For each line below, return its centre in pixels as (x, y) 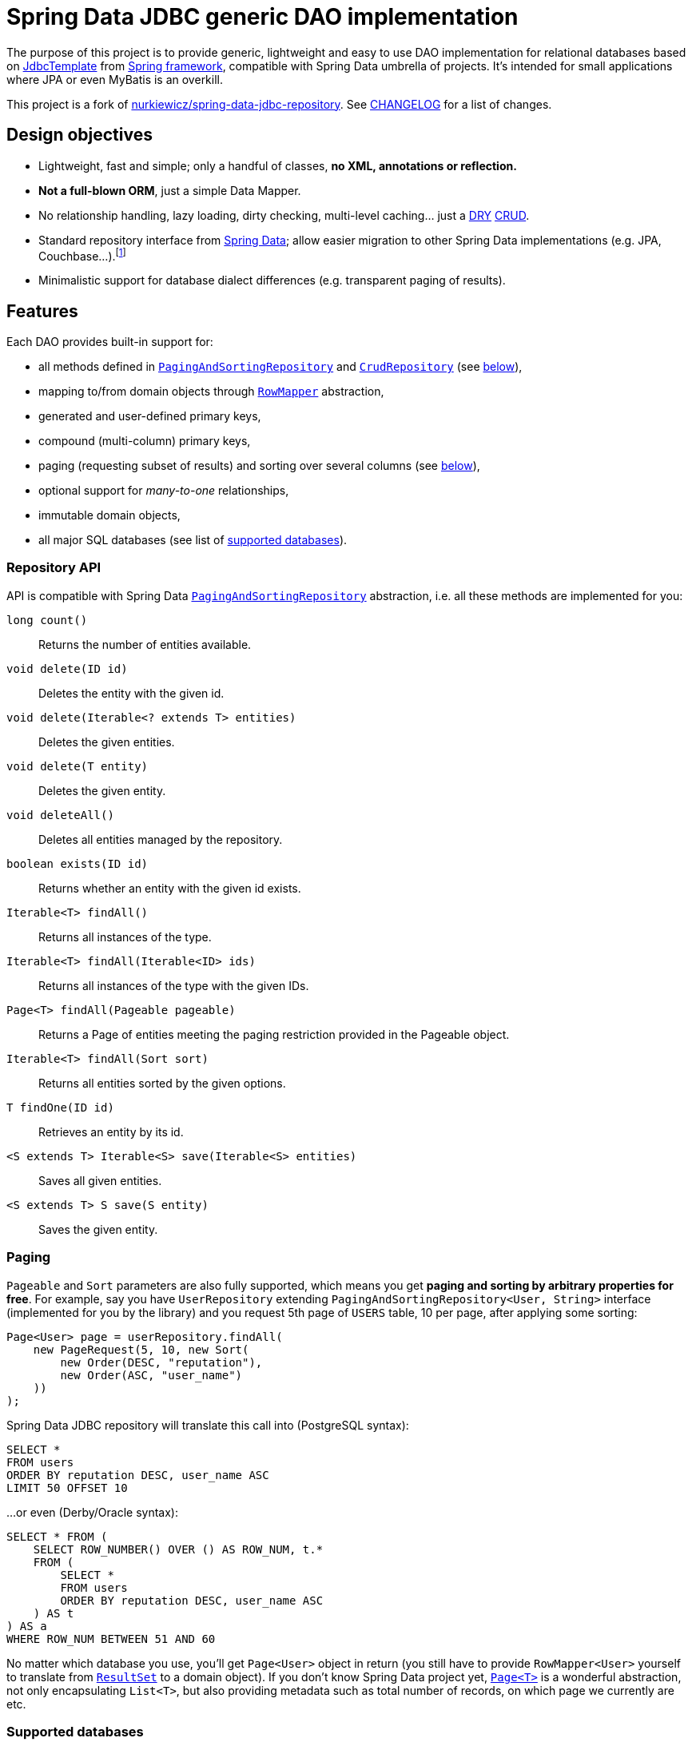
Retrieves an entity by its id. (111, 1132)
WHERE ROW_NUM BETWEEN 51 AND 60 (111, 1639)
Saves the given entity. (98, 1229)
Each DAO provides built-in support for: (110, 342)
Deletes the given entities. (107, 742)
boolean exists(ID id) (78, 863)
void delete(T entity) (78, 766)
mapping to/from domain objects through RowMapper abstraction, (211, 392)
